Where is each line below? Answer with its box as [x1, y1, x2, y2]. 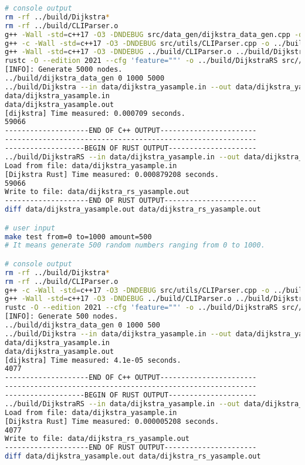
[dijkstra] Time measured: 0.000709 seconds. [5, 109, 185, 118]
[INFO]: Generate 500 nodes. [5, 312, 118, 321]
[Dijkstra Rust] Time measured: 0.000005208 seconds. [5, 417, 219, 426]
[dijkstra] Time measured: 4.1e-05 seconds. [5, 356, 181, 364]
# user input [5, 223, 55, 232]
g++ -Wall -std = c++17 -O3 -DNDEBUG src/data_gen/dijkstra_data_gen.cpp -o [5, 30, 303, 39]
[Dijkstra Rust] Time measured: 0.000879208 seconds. [5, 170, 219, 179]
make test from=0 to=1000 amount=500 [5, 232, 152, 241]
